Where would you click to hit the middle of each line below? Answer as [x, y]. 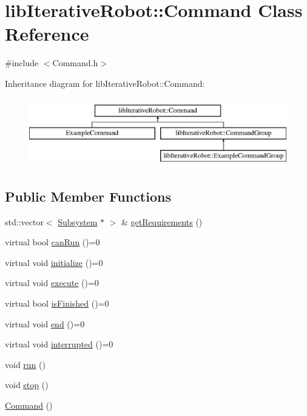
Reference [47, 34]
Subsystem [78, 221]
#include [22, 63]
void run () [25, 364]
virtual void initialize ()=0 [54, 262]
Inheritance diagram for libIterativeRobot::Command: [105, 83]
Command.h [75, 63]
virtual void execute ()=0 [52, 283]
